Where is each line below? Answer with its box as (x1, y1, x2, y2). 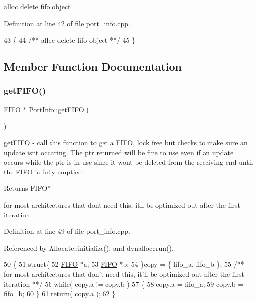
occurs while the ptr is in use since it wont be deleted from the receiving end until (4, 157, 253, 167)
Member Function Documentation (4, 59, 182, 74)
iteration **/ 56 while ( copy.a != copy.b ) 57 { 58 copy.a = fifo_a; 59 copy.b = (4, 278, 244, 289)
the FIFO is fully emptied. (4, 166, 84, 176)
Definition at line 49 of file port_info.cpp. (4, 226, 131, 236)
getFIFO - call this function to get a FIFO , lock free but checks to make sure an (4, 137, 248, 147)
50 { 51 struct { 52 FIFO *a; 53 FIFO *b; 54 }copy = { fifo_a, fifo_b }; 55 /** (4, 259, 244, 269)
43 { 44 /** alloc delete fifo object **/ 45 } (4, 35, 136, 45)
